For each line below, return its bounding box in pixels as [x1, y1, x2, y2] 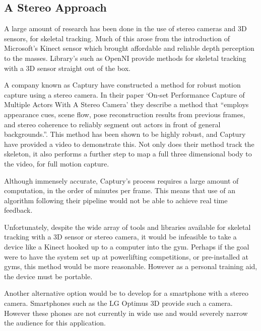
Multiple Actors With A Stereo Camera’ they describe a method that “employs [4, 99, 249, 110]
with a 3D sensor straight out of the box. [4, 62, 130, 73]
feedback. [4, 205, 33, 215]
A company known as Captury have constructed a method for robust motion [4, 79, 241, 90]
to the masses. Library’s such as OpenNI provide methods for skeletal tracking [4, 52, 246, 63]
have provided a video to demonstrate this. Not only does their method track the [4, 138, 254, 149]
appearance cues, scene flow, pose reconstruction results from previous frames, [4, 109, 245, 119]
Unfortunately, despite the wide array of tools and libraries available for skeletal [4, 221, 251, 232]
